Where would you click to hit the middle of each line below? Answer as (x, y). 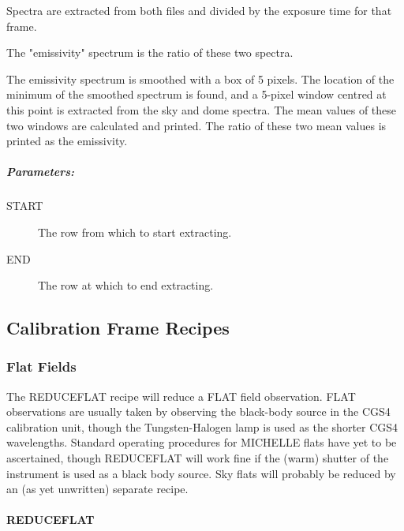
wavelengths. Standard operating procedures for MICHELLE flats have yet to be (202, 442)
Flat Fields (41, 366)
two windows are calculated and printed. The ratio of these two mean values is (196, 125)
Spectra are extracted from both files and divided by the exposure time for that (199, 10)
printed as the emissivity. (67, 141)
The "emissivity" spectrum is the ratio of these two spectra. (150, 52)
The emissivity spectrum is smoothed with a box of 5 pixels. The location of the (200, 79)
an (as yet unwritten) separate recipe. (97, 489)
